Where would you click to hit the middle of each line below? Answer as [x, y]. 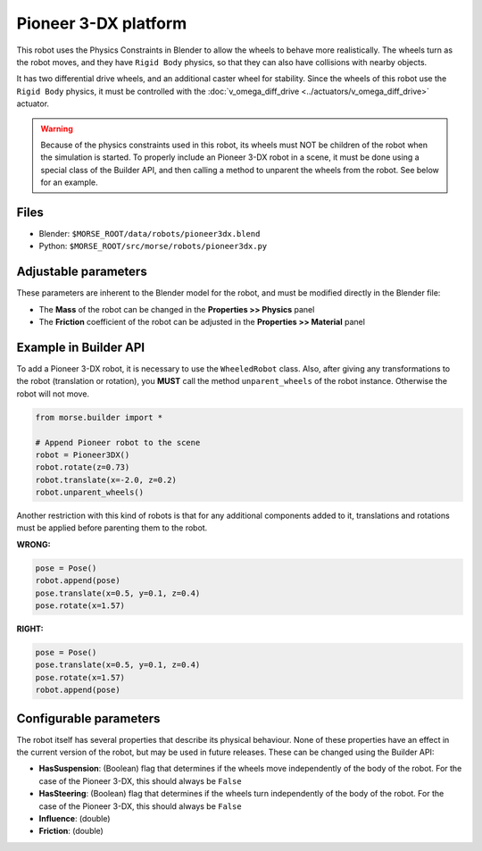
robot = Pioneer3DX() [83, 455]
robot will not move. [53, 394]
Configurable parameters [88, 718]
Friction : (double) [71, 831]
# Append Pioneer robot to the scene [118, 442]
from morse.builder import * [99, 417]
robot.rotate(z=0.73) [83, 467]
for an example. [69, 182]
